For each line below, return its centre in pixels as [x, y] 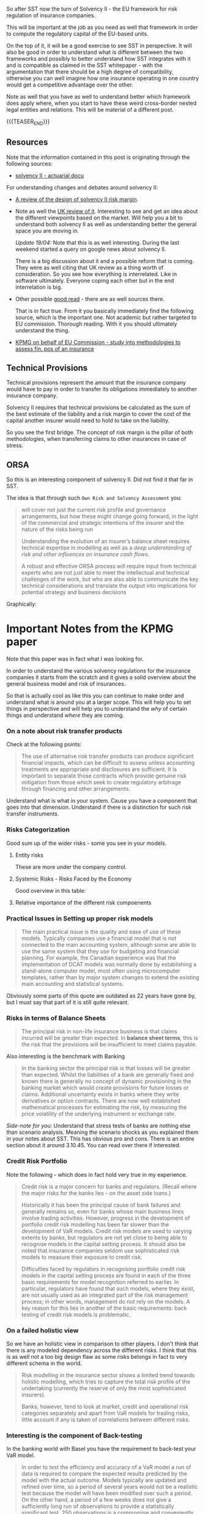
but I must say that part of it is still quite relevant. [68, 1003]
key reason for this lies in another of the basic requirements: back [104, 1308]
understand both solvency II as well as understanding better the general [106, 224]
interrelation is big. [39, 287]
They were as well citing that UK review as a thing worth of [89, 267]
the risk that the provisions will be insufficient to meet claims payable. [109, 1044]
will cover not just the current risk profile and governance [94, 510]
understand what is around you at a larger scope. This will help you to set [99, 702]
